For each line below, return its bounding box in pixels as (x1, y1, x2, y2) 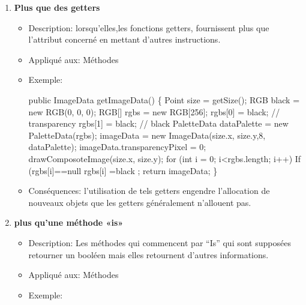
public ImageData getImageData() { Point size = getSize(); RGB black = (28, 93, 300, 106)
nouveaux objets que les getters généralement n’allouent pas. (28, 196, 251, 208)
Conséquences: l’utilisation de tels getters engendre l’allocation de (28, 184, 270, 197)
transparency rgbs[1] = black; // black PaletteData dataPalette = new (28, 117, 289, 130)
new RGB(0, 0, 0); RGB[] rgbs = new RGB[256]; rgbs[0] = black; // (28, 105, 280, 118)
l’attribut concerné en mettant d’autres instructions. (28, 33, 221, 46)
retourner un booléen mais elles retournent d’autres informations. (28, 248, 269, 261)
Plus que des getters (14, 1, 100, 13)
